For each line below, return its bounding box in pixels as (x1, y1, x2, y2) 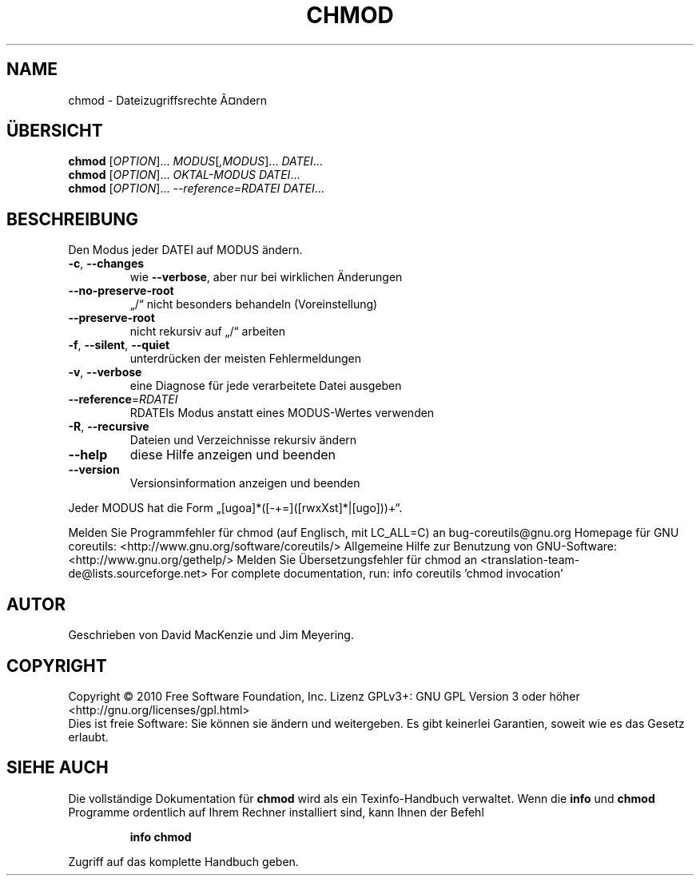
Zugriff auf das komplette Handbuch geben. (68, 854, 299, 868)
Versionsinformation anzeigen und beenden (129, 476, 360, 491)
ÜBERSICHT (6, 121, 103, 141)
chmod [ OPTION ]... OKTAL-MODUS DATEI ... (68, 168, 300, 182)
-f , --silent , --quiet (68, 338, 170, 352)
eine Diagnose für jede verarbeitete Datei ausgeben (129, 379, 402, 393)
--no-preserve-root (68, 284, 174, 298)
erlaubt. (68, 729, 109, 744)
